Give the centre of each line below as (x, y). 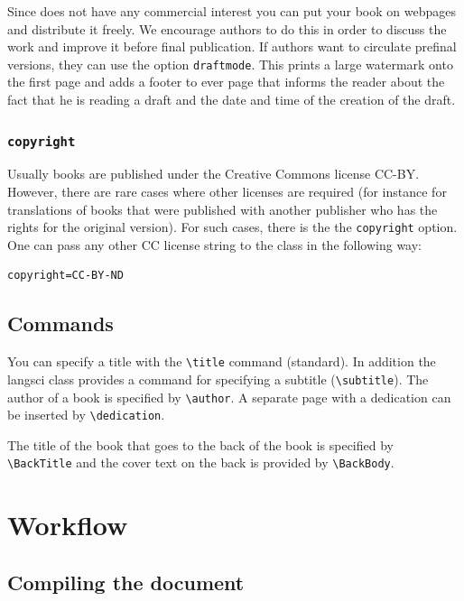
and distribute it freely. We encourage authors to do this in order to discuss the (227, 28)
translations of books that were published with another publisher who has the (223, 209)
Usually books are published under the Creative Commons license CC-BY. (213, 174)
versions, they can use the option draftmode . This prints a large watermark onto (230, 64)
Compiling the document (126, 582)
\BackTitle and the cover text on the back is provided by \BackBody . (201, 462)
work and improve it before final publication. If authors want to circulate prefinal (232, 46)
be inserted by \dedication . (86, 415)
